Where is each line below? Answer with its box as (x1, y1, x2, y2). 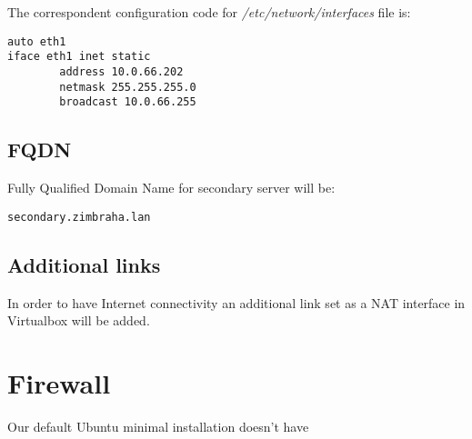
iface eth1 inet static (7, 50, 151, 64)
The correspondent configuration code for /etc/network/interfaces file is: (7, 3, 411, 21)
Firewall (7, 364, 111, 401)
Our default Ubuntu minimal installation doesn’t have (7, 416, 309, 435)
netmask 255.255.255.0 (59, 80, 196, 94)
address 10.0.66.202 (59, 65, 184, 78)
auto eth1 (7, 35, 66, 48)
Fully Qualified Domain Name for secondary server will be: (7, 178, 336, 197)
